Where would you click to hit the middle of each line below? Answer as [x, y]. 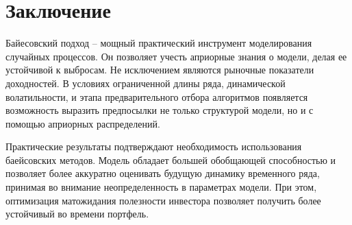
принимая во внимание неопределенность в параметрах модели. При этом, [161, 187]
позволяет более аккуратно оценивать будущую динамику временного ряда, [163, 173]
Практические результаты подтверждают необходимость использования [154, 146]
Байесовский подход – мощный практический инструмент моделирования [159, 43]
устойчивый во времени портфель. [77, 214]
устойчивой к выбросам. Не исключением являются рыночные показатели [160, 70]
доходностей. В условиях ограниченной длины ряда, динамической [146, 83]
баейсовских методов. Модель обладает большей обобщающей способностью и [171, 159]
